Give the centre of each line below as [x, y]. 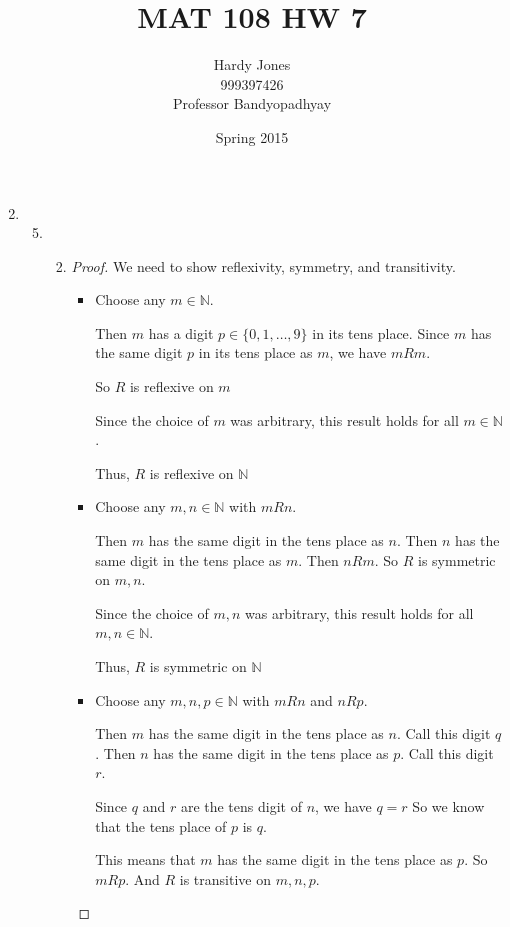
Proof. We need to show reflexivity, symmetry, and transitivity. [263, 265]
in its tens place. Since [381, 332]
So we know [448, 805]
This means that [145, 859]
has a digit [181, 332]
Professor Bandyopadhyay [252, 103]
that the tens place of [161, 825]
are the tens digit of [241, 805]
